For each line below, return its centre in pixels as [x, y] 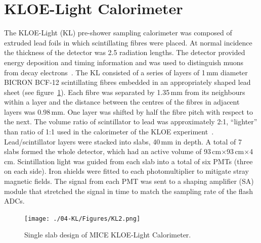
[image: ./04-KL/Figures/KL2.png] [82, 218]
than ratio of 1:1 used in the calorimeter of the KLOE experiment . [109, 132]
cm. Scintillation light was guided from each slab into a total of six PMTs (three [128, 161]
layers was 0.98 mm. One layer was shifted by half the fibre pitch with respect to [129, 111]
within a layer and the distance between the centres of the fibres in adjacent [122, 102]
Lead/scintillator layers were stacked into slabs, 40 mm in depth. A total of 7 [123, 141]
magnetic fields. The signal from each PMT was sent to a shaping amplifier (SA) [129, 181]
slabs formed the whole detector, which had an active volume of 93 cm [113, 151]
